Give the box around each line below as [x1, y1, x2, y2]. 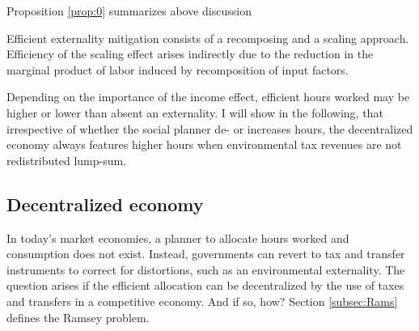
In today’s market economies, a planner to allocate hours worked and [6, 229, 349, 246]
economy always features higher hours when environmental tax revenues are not [6, 136, 402, 153]
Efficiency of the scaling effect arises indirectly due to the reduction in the [6, 45, 374, 62]
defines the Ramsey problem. [6, 308, 150, 325]
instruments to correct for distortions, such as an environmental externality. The [6, 261, 405, 278]
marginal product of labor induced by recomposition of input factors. [6, 61, 349, 78]
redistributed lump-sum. [6, 151, 127, 168]
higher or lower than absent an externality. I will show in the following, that [6, 104, 383, 121]
